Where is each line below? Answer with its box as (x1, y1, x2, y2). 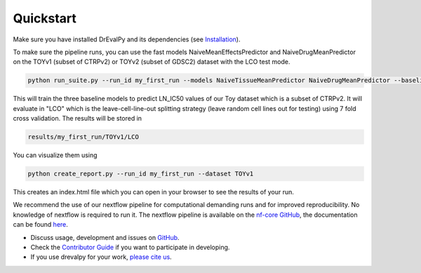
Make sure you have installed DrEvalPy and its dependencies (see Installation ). (13, 35, 241, 44)
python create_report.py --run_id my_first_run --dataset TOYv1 (27, 170, 254, 178)
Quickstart (13, 11, 77, 26)
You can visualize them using (13, 151, 98, 159)
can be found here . (13, 220, 68, 229)
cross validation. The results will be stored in (13, 114, 142, 123)
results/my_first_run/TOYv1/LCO (27, 133, 140, 141)
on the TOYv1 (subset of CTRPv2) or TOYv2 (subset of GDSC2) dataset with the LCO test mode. (13, 58, 290, 66)
